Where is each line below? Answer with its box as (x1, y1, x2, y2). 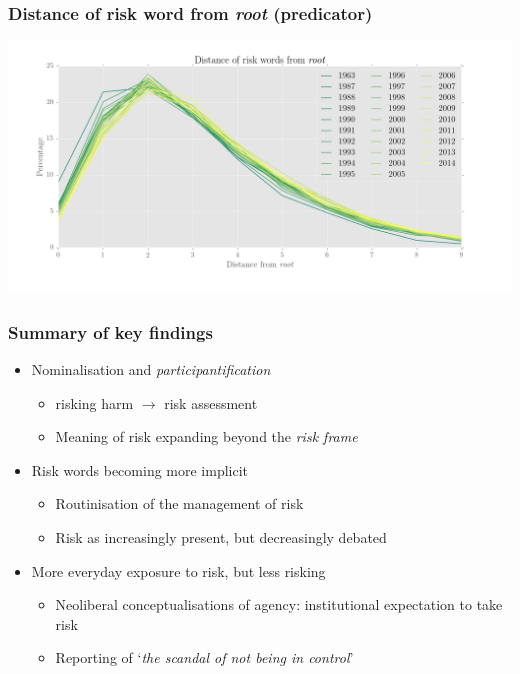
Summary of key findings (8, 319, 213, 344)
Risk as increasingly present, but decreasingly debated (55, 527, 387, 547)
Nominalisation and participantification (31, 359, 271, 380)
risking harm (55, 392, 134, 413)
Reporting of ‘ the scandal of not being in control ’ (55, 647, 354, 668)
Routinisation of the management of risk (55, 493, 304, 514)
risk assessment (164, 392, 258, 413)
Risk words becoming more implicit (31, 459, 249, 480)
